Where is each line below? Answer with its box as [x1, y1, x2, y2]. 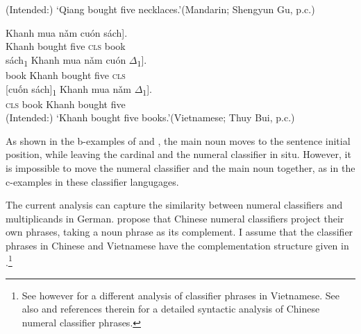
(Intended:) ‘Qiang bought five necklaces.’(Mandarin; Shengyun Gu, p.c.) [6, 2, 315, 16]
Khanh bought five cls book [6, 39, 126, 53]
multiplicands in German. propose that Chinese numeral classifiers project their [6, 211, 344, 225]
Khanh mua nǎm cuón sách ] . [6, 25, 128, 39]
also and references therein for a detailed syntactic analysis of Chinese [22, 301, 320, 316]
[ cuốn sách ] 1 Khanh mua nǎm [6, 81, 131, 98]
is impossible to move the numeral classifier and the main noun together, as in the [6, 161, 355, 175]
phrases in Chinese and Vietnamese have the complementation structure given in [6, 238, 349, 252]
